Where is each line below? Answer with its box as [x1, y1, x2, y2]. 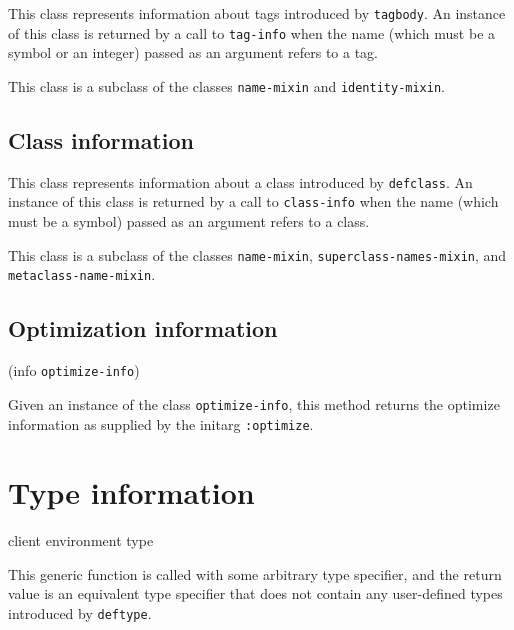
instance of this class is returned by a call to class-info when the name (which [8, 191, 499, 212]
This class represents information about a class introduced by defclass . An [8, 171, 473, 192]
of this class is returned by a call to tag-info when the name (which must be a [8, 22, 496, 43]
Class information [8, 124, 194, 155]
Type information [8, 472, 255, 513]
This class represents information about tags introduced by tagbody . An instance [8, 3, 506, 23]
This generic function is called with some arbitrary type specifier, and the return [8, 563, 502, 584]
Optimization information [8, 313, 278, 344]
